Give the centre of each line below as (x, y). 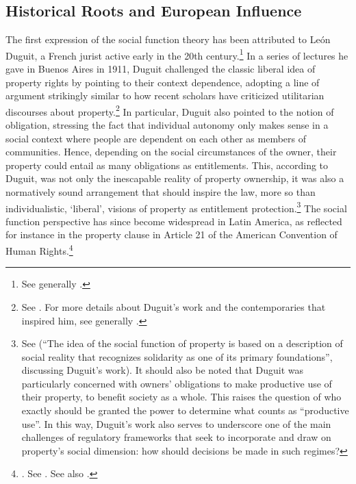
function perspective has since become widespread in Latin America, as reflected (174, 221)
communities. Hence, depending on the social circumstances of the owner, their (171, 152)
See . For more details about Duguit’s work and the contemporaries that (174, 306)
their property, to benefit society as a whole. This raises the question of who (181, 397)
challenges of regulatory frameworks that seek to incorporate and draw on (176, 437)
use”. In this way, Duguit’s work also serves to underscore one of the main (176, 423)
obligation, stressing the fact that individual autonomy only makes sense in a (167, 125)
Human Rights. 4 (39, 250)
